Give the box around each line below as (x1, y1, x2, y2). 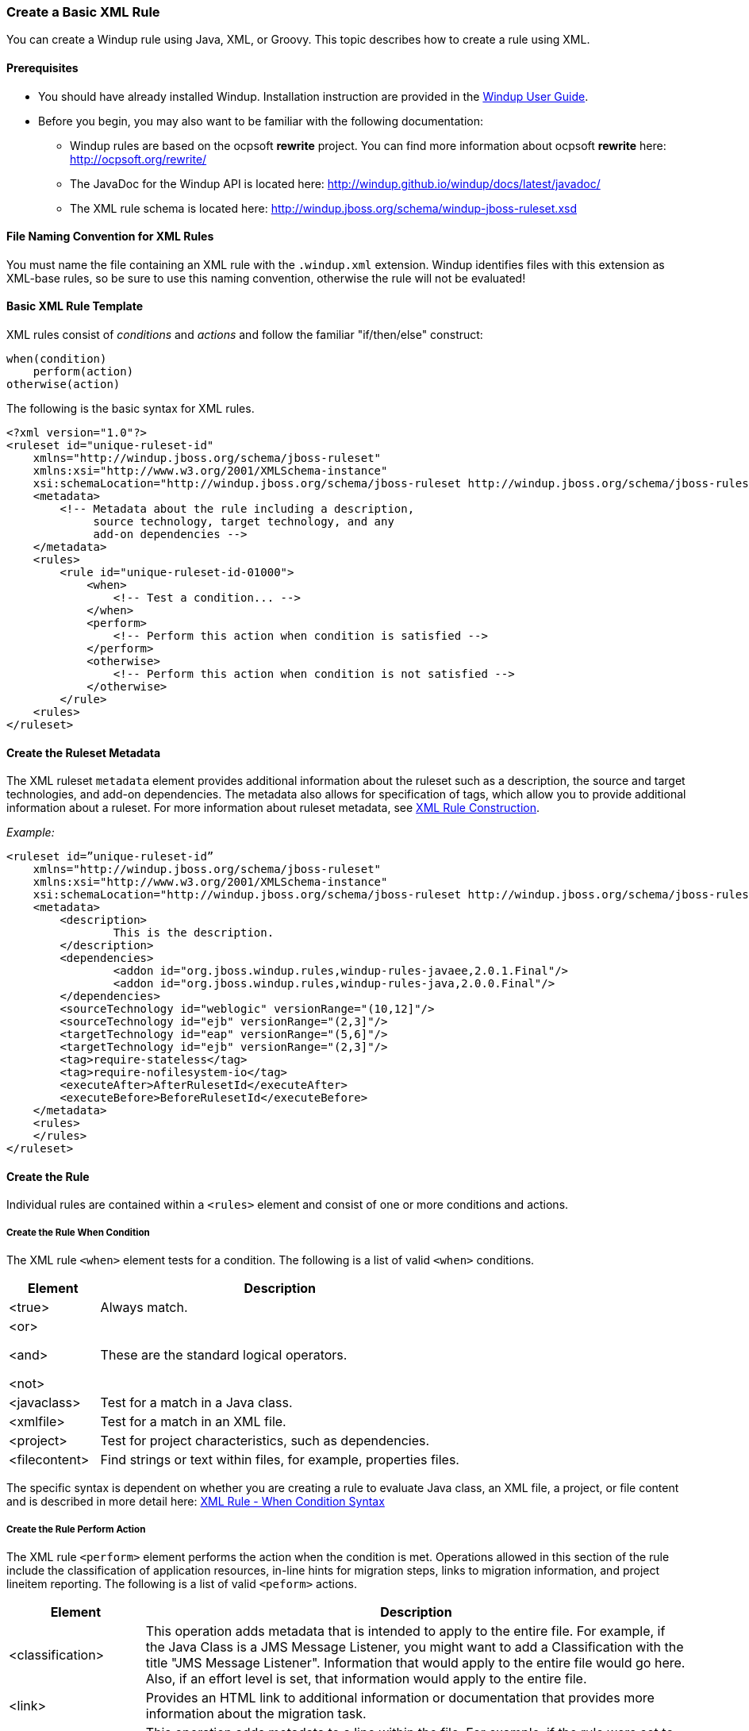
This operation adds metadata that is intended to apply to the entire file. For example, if (145, 1623, 666, 1640)
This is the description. (113, 926, 275, 940)
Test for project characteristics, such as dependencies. (100, 1433, 430, 1449)
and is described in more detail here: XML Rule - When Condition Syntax (6, 1494, 385, 1509)
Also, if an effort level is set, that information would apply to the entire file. (145, 1671, 587, 1687)
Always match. (100, 1299, 188, 1316)
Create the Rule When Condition (6, 1226, 150, 1238)
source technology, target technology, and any (93, 515, 394, 529)
